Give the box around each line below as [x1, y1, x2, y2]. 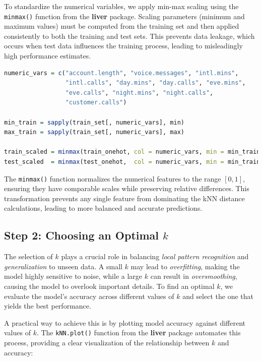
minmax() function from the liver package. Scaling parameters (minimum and [4, 11, 245, 21]
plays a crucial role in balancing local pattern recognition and [61, 251, 249, 262]
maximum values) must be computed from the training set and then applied [4, 21, 239, 31]
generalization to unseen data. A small [4, 261, 122, 271]
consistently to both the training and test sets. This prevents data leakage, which [4, 30, 255, 41]
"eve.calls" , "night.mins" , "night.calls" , [65, 89, 214, 96]
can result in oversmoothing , [150, 271, 237, 281]
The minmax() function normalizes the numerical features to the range [4, 173, 221, 184]
